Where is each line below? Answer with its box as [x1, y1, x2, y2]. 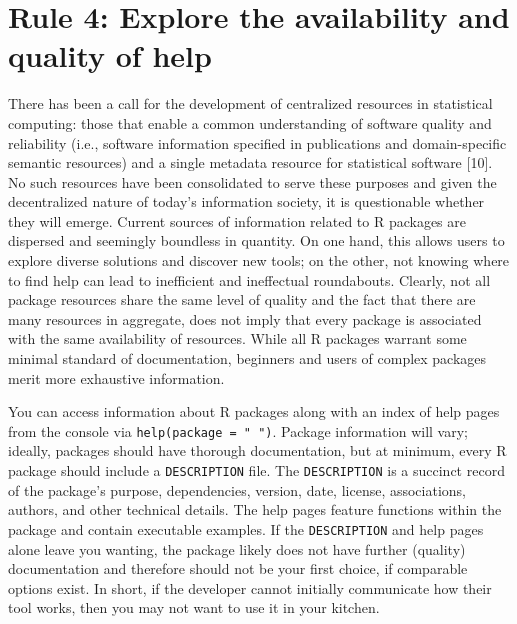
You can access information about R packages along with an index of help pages [8, 401, 500, 422]
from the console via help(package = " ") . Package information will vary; [8, 420, 468, 441]
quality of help [8, 35, 212, 76]
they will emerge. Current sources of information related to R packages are [8, 210, 466, 231]
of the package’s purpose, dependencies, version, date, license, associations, [8, 479, 467, 500]
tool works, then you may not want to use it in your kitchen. [8, 597, 380, 618]
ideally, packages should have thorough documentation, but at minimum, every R [8, 440, 507, 461]
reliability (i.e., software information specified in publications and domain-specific [8, 132, 507, 153]
